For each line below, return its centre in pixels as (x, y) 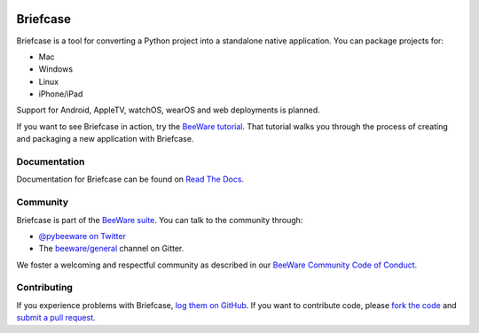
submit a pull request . (56, 318)
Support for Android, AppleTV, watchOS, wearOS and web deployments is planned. (169, 110)
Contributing (44, 288)
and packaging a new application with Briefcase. (105, 139)
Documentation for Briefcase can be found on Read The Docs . (130, 179)
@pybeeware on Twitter (82, 236)
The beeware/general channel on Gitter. (111, 249)
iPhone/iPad (61, 94)
